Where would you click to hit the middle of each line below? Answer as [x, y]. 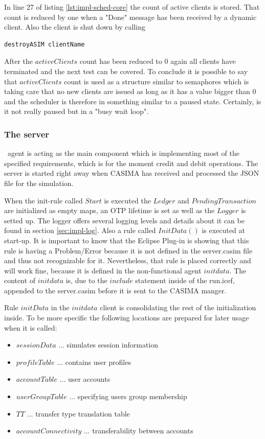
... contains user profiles [94, 362]
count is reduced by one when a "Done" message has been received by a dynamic [130, 17]
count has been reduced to [121, 61]
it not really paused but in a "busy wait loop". [76, 111]
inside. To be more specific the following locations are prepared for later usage [127, 318]
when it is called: [31, 327]
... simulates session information [108, 345]
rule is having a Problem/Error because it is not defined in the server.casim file [128, 250]
